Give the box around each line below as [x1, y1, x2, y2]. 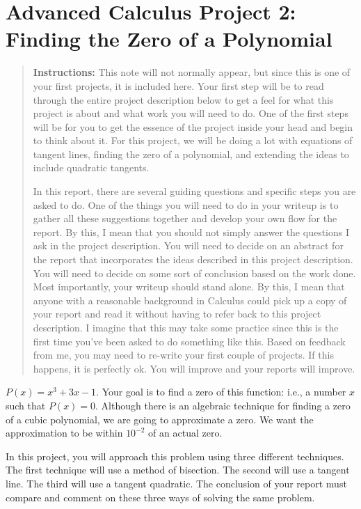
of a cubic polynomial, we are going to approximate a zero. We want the [6, 412, 314, 426]
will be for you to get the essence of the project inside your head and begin [33, 119, 353, 134]
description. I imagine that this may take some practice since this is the [33, 320, 339, 334]
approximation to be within [6, 425, 123, 440]
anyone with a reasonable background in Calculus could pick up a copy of [33, 292, 347, 307]
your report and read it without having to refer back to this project [33, 306, 321, 321]
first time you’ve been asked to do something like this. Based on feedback [33, 334, 346, 348]
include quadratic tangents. [33, 160, 150, 175]
